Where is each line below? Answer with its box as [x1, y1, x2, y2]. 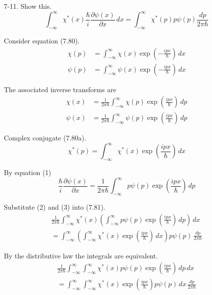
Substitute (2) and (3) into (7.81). [4, 201, 106, 212]
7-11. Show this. [4, 1, 52, 11]
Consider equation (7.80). [4, 35, 80, 45]
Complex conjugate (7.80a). [4, 133, 86, 143]
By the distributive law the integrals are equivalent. [4, 250, 158, 260]
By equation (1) [4, 167, 52, 177]
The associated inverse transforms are [4, 84, 116, 94]
